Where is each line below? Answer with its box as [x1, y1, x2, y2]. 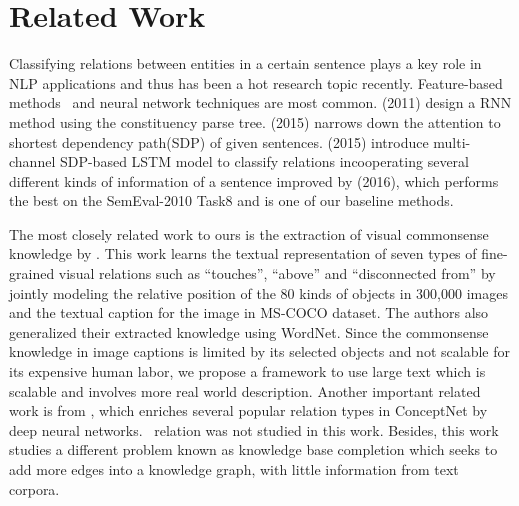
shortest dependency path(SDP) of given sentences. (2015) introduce [9, 131, 429, 152]
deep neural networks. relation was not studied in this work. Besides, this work [9, 419, 499, 440]
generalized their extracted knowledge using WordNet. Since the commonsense [9, 321, 489, 342]
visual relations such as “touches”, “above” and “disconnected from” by [58, 263, 496, 284]
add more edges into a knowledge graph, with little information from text [9, 459, 459, 479]
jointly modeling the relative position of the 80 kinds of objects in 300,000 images [9, 282, 508, 303]
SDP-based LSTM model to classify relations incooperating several [59, 151, 469, 172]
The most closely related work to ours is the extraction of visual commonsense [9, 223, 489, 244]
